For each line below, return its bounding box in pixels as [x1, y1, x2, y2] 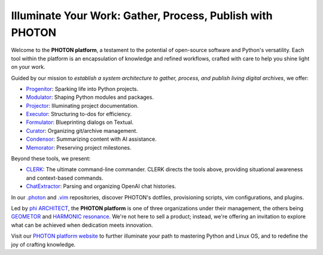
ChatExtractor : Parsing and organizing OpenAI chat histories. [26, 183, 176, 190]
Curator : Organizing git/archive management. [26, 127, 138, 134]
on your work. [11, 63, 45, 71]
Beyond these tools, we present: [11, 155, 91, 162]
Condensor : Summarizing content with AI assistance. [26, 135, 157, 143]
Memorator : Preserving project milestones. [26, 144, 132, 151]
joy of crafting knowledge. [11, 241, 76, 248]
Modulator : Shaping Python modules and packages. [26, 93, 154, 101]
